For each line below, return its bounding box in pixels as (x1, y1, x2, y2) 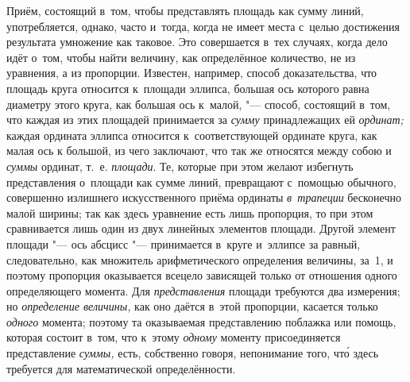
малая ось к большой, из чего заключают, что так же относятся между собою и (6, 142, 392, 159)
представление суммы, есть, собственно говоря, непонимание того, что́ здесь (6, 345, 379, 361)
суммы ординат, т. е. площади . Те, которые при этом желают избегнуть (6, 157, 354, 174)
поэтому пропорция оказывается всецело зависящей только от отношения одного (6, 267, 397, 284)
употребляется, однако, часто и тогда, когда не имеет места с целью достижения (6, 17, 400, 34)
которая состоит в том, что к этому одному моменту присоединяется (6, 329, 341, 345)
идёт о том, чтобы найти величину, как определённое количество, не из (6, 48, 356, 65)
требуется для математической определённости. (6, 360, 236, 376)
